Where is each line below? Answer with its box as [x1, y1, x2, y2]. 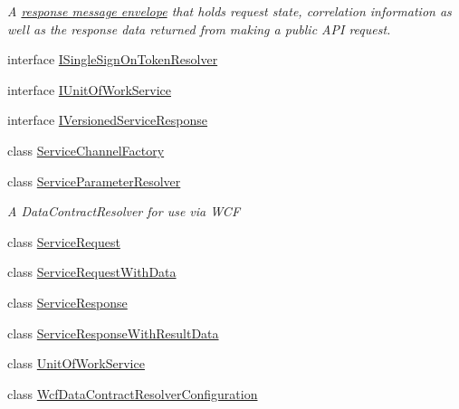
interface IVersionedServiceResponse [7, 110, 208, 129]
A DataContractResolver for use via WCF [7, 202, 241, 221]
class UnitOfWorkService [7, 354, 145, 373]
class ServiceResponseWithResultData [7, 323, 219, 342]
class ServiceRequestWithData [7, 262, 177, 281]
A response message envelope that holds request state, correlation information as [7, 2, 452, 20]
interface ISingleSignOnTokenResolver [7, 50, 218, 69]
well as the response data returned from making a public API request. [7, 19, 391, 38]
